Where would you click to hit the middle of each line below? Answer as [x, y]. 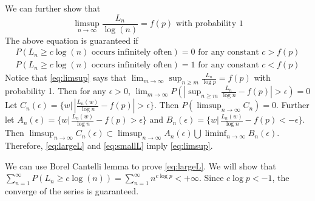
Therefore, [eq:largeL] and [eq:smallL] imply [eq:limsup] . [109, 145]
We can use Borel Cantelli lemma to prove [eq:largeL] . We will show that [141, 165]
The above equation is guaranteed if [72, 40]
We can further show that [53, 8]
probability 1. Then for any [56, 91]
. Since [211, 178]
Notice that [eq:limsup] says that [66, 77]
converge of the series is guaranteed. [72, 191]
